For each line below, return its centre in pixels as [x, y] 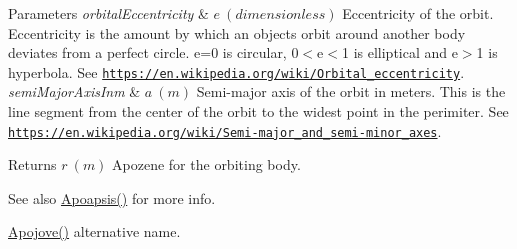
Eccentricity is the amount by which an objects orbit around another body [237, 32]
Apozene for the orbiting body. [206, 164]
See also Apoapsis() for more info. [112, 197]
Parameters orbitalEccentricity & [108, 13]
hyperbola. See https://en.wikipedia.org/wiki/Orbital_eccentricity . [236, 71]
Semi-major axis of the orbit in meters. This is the [351, 91]
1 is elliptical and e [399, 52]
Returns [32, 164]
